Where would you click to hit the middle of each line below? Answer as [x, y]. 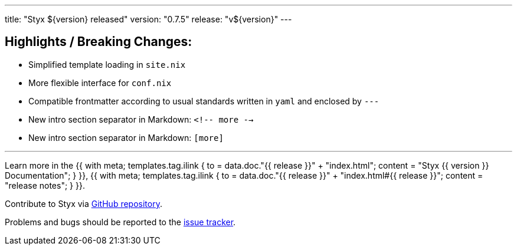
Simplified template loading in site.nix [107, 64]
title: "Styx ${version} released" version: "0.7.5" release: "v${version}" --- [148, 19]
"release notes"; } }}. [45, 185]
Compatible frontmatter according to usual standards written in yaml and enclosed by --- [204, 101]
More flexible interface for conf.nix [100, 83]
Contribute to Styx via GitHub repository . [84, 203]
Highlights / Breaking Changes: [99, 42]
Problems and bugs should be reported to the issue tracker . [120, 222]
